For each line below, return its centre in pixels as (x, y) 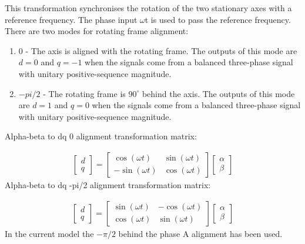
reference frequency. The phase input (71, 19)
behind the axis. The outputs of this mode (218, 93)
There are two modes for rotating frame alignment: (97, 31)
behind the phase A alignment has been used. (200, 233)
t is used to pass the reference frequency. (218, 19)
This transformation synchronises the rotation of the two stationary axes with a (148, 8)
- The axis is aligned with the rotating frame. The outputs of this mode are (161, 50)
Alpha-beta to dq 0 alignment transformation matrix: (101, 136)
